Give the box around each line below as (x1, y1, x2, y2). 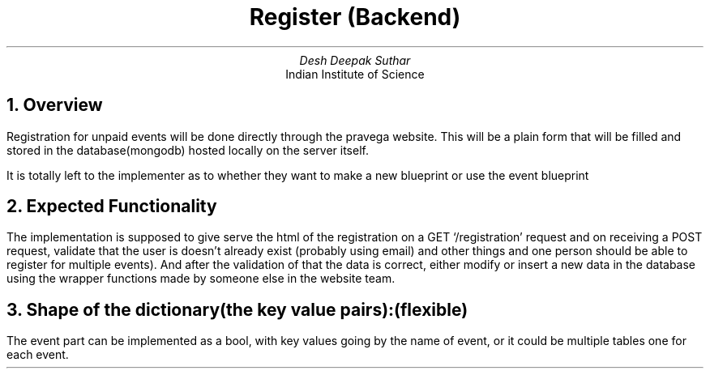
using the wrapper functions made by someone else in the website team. (6, 271, 396, 286)
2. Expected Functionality (6, 196, 217, 217)
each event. (6, 347, 69, 362)
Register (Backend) (249, 3, 461, 31)
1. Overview (6, 95, 103, 116)
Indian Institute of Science (285, 66, 425, 81)
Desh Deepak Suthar (299, 53, 411, 67)
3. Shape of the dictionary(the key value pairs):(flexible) (6, 299, 468, 320)
